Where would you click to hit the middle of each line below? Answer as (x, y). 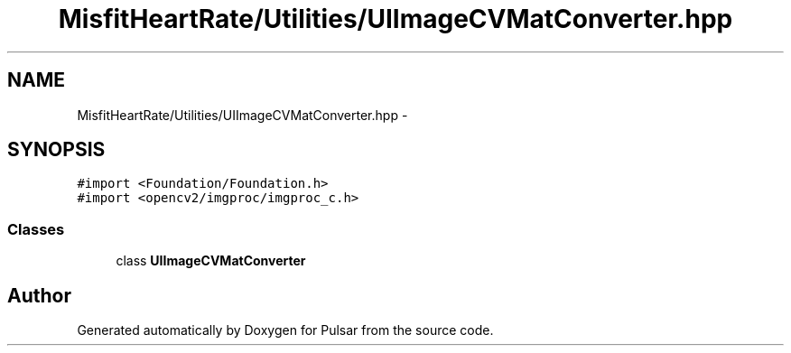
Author (39, 295)
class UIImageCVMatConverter (211, 261)
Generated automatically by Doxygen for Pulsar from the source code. (285, 330)
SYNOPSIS (56, 150)
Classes (36, 229)
